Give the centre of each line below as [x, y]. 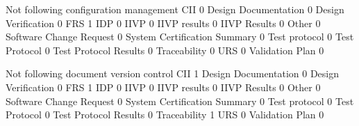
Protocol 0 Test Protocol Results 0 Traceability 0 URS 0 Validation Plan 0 [165, 50]
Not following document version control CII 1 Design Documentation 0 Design [172, 73]
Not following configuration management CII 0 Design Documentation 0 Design [175, 9]
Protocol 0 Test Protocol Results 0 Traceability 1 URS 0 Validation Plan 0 [165, 115]
